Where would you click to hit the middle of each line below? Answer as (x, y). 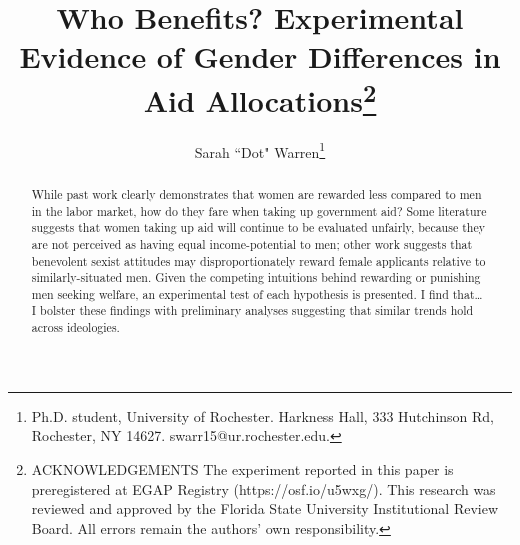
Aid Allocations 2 (260, 97)
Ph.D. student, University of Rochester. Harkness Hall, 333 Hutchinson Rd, (263, 415)
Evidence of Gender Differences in (260, 56)
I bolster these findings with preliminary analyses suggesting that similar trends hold (252, 310)
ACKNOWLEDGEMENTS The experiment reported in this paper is (242, 468)
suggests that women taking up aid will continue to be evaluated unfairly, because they (258, 227)
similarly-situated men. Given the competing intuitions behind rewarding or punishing (256, 277)
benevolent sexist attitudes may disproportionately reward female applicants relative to (258, 260)
